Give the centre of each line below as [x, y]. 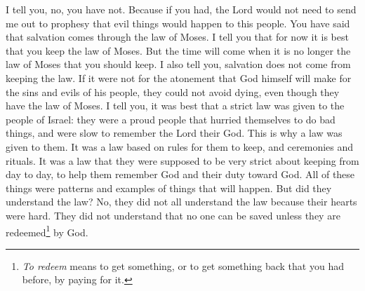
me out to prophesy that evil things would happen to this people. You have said [178, 23]
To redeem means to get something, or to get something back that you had [183, 265]
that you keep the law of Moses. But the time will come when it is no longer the [178, 50]
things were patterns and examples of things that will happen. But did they [169, 188]
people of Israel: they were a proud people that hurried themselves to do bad [171, 119]
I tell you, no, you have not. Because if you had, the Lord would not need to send [181, 9]
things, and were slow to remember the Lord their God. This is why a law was [174, 133]
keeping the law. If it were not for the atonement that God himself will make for [179, 77]
